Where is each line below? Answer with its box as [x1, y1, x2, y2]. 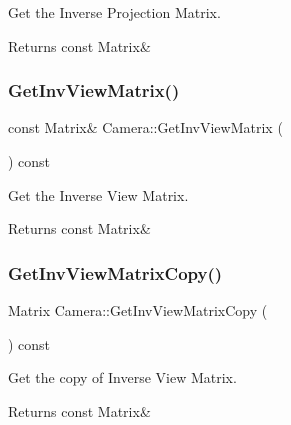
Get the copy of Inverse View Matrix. [8, 367, 237, 388]
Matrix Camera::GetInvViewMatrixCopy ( [8, 300, 268, 320]
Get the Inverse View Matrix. [8, 184, 189, 205]
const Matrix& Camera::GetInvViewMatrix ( [8, 117, 283, 138]
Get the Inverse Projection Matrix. [8, 2, 221, 22]
